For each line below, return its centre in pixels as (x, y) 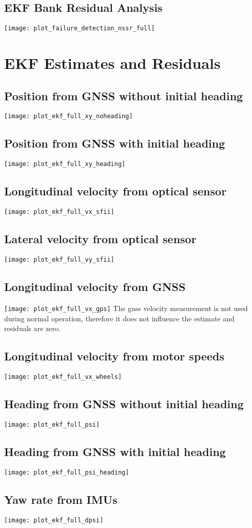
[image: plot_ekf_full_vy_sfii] (59, 260)
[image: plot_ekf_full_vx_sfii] (59, 212)
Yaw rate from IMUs (61, 499)
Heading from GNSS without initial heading (124, 403)
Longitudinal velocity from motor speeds (114, 356)
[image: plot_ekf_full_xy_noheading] (69, 116)
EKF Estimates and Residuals (112, 63)
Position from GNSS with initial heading (115, 143)
